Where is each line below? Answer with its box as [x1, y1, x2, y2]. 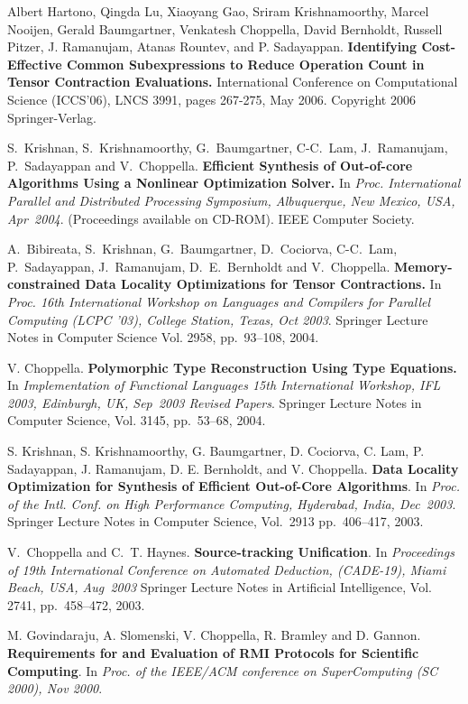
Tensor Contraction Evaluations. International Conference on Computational [7, 72, 458, 91]
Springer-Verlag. [7, 107, 96, 126]
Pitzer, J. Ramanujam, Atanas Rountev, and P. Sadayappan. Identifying [7, 37, 418, 56]
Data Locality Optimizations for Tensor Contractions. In [85, 274, 442, 293]
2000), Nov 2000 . [7, 679, 103, 698]
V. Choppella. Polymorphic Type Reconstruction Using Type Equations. [7, 357, 457, 376]
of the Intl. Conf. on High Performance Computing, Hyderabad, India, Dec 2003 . [7, 494, 456, 513]
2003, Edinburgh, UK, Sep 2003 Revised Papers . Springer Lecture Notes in [7, 393, 422, 412]
